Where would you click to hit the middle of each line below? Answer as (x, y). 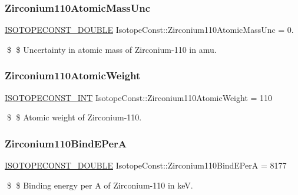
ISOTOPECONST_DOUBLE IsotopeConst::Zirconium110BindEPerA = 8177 (146, 165)
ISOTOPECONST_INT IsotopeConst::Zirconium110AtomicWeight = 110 (139, 97)
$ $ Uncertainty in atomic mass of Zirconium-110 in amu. (112, 49)
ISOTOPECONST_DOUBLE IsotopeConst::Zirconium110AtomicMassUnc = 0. (149, 30)
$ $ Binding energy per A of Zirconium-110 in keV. (100, 185)
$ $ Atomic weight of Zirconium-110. (74, 117)
